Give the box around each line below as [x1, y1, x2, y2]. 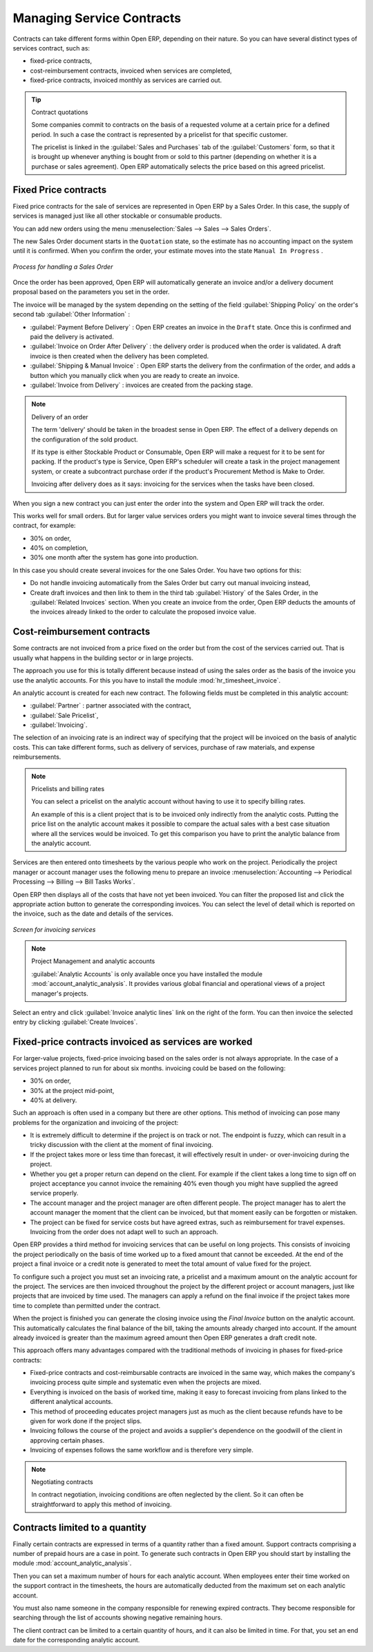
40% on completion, [30, 544, 88, 552]
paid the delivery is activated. [30, 332, 114, 341]
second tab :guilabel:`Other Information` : [12, 310, 131, 319]
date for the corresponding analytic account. [12, 1636, 140, 1644]
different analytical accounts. [30, 1398, 113, 1406]
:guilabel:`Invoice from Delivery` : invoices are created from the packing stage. [30, 381, 254, 389]
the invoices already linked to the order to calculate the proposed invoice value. [30, 608, 257, 616]
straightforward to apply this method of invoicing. [31, 1500, 172, 1508]
